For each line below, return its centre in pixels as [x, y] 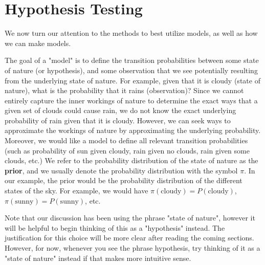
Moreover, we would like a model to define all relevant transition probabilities [126, 140]
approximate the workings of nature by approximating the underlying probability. [133, 130]
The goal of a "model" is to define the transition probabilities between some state [132, 60]
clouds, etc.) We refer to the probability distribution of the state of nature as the [131, 160]
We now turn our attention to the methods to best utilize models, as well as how [131, 33]
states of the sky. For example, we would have [76, 191]
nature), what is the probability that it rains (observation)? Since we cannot [124, 90]
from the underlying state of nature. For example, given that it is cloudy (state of [132, 80]
